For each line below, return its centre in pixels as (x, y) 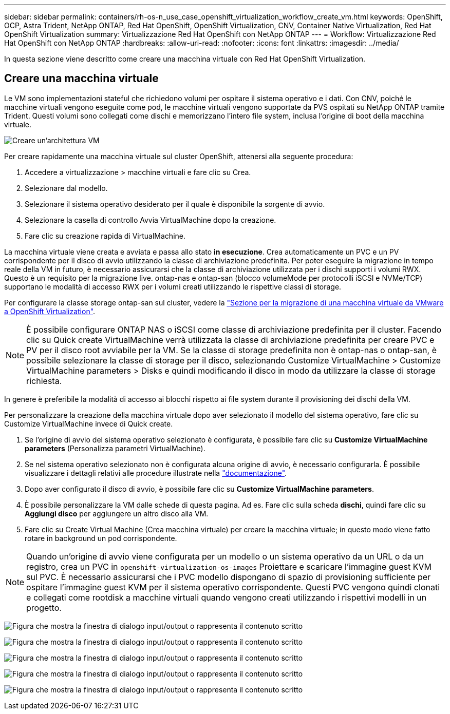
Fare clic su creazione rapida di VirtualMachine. (105, 236)
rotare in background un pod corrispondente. (101, 538)
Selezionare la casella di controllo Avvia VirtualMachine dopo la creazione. (151, 220)
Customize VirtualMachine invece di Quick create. (89, 423)
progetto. (44, 607)
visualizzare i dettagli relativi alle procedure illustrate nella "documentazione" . (156, 473)
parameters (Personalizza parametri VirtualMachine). (115, 448)
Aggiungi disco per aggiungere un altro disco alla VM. (117, 513)
